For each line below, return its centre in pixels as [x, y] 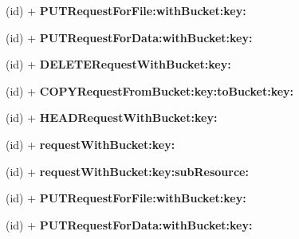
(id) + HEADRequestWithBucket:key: [112, 118]
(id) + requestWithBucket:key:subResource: [127, 171]
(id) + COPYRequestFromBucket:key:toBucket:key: [150, 90]
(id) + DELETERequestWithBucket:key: [118, 64]
